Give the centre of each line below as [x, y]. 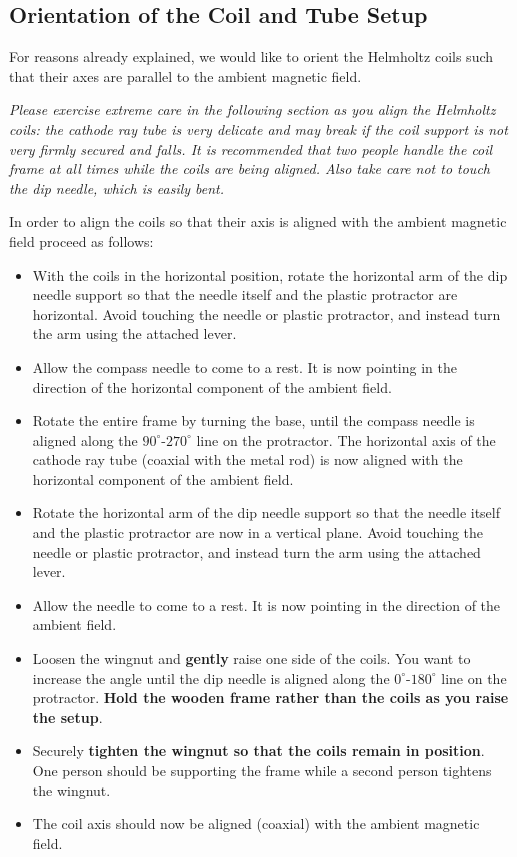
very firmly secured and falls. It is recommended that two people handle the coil [251, 148]
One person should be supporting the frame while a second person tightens [262, 770]
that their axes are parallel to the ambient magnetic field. [185, 75]
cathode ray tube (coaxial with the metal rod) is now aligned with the [247, 459]
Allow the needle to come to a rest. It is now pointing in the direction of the [266, 604]
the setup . [67, 716]
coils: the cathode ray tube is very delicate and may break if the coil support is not [258, 128]
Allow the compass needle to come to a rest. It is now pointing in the [244, 366]
